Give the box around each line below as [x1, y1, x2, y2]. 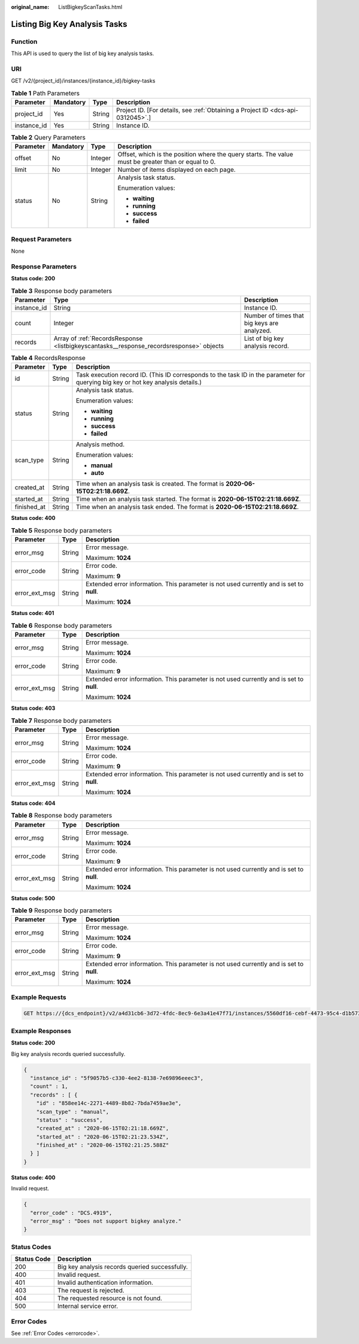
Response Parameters [11, 262, 77, 271]
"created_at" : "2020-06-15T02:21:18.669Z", [36, 1125, 169, 1132]
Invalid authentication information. [57, 1279, 154, 1287]
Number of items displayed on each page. [117, 165, 236, 174]
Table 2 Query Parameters [11, 134, 86, 142]
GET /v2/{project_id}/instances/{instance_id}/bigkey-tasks [11, 77, 156, 84]
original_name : [11, 4, 50, 10]
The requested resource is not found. [57, 1294, 163, 1303]
